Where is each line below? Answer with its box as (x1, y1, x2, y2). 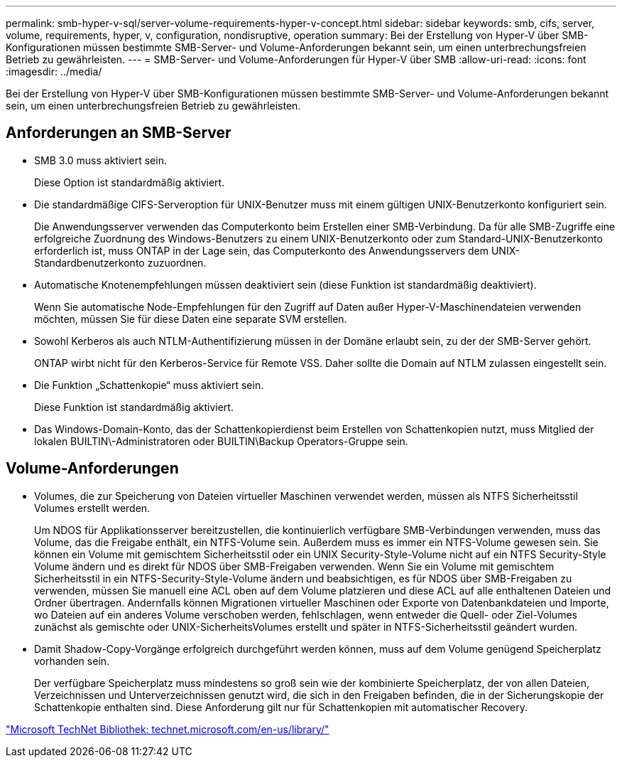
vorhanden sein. (34, 654, 110, 667)
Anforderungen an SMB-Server (6, 124, 231, 142)
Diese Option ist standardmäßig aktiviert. (34, 176, 225, 188)
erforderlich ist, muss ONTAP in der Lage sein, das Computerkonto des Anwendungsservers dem (34, 244, 489, 257)
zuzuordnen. (147, 256, 207, 269)
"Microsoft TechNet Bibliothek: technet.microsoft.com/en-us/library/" (6, 722, 329, 735)
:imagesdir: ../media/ (6, 65, 102, 78)
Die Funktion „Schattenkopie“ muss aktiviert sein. (34, 378, 264, 391)
